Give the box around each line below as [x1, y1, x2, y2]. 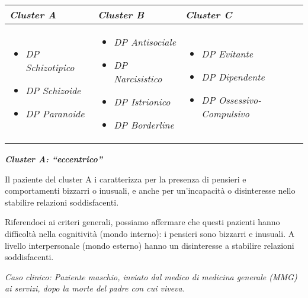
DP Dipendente [201, 69, 265, 84]
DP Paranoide [25, 106, 85, 120]
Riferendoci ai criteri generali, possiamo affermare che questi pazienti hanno [5, 216, 280, 228]
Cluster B [98, 8, 145, 21]
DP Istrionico [114, 95, 171, 108]
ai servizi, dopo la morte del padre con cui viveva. [5, 282, 185, 294]
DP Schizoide [25, 83, 81, 97]
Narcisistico [114, 72, 162, 85]
